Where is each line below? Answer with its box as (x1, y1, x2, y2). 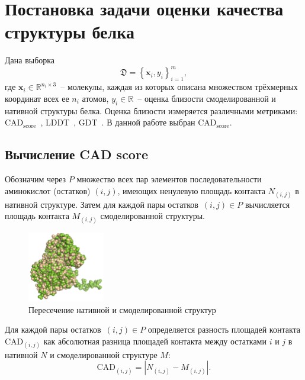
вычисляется (245, 198, 290, 210)
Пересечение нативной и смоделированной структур (28, 303, 216, 315)
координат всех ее (5, 92, 69, 104)
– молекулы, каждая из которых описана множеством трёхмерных (60, 80, 298, 93)
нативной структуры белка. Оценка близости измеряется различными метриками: (5, 104, 298, 117)
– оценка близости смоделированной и (137, 92, 276, 104)
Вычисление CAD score (5, 145, 148, 163)
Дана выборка (5, 54, 55, 66)
